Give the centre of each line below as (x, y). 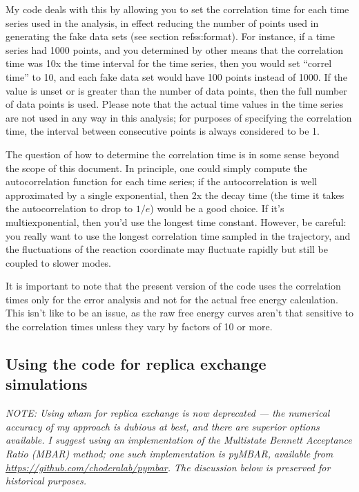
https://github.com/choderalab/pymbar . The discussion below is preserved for (168, 467)
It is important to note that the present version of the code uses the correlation (173, 286)
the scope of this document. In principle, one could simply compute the (156, 168)
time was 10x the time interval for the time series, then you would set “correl (169, 63)
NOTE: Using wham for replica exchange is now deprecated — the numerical (168, 413)
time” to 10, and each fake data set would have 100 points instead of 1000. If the (176, 76)
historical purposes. (46, 481)
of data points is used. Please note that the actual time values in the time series (175, 104)
